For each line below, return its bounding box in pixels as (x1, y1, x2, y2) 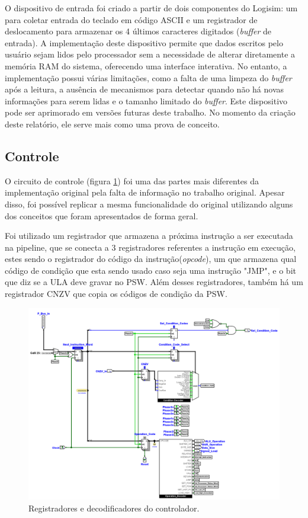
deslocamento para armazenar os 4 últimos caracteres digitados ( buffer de (5, 25, 271, 37)
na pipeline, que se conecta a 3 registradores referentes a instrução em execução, (5, 241, 296, 253)
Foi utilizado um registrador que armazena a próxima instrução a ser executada (5, 229, 293, 242)
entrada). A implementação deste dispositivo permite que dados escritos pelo (5, 36, 283, 49)
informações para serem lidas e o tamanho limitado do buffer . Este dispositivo (5, 94, 288, 107)
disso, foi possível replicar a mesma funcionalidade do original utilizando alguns (5, 197, 293, 210)
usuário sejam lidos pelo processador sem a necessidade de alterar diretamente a (5, 48, 296, 60)
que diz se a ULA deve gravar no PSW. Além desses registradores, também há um (5, 276, 303, 288)
